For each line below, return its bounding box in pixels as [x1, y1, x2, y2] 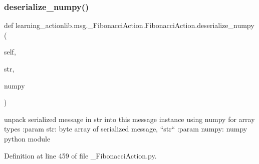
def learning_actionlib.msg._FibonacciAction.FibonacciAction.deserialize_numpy [4, 20, 254, 30]
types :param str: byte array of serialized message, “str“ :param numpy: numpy [4, 123, 247, 134]
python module [4, 133, 51, 143]
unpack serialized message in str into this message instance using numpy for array [4, 113, 255, 124]
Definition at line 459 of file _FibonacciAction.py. [4, 150, 157, 160]
